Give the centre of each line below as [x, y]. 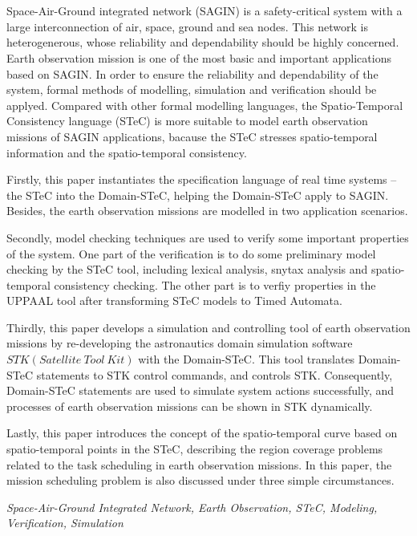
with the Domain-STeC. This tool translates [247, 359]
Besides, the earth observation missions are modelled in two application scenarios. [207, 211]
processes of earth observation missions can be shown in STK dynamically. [190, 406]
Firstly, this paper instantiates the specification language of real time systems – [202, 179]
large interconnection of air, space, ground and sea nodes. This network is [187, 26]
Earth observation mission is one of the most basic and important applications [199, 57]
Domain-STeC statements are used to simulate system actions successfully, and [200, 390]
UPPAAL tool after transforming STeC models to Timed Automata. [174, 300]
